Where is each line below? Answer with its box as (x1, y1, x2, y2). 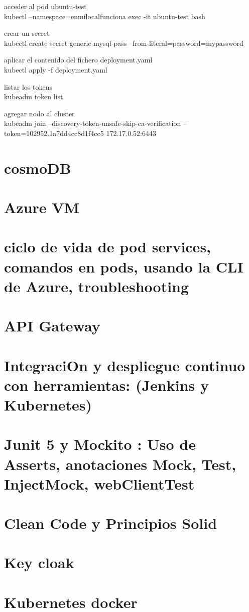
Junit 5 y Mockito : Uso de (4, 434, 196, 454)
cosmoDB (4, 157, 71, 178)
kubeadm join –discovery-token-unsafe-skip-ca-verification (4, 118, 181, 128)
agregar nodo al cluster (4, 108, 75, 118)
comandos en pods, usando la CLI (4, 256, 243, 277)
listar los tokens (4, 81, 52, 92)
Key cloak (4, 552, 74, 573)
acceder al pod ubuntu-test (4, 1, 87, 11)
